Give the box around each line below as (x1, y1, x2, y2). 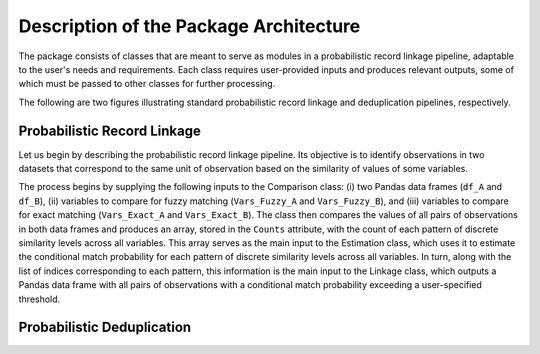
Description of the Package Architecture (18, 15, 361, 37)
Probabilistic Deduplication (18, 319, 192, 336)
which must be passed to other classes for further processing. (18, 78, 276, 90)
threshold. (18, 293, 61, 305)
